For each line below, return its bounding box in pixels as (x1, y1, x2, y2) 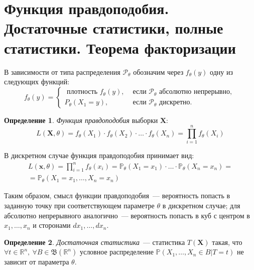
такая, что (212, 236, 242, 247)
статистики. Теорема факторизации (4, 37, 236, 58)
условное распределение (79, 246, 154, 257)
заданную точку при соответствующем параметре (4, 200, 155, 210)
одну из (210, 66, 233, 77)
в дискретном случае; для (162, 200, 240, 210)
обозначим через (133, 66, 184, 77)
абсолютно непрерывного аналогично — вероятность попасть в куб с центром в (4, 210, 250, 220)
